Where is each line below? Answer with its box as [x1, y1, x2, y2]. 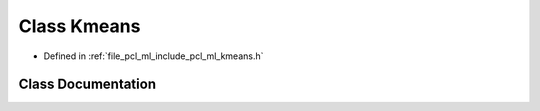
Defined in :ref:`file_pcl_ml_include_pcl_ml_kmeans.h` [43, 50, 264, 62]
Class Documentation [18, 76, 157, 93]
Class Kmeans [18, 15, 141, 37]
